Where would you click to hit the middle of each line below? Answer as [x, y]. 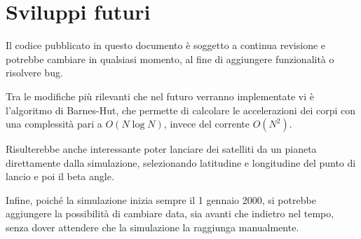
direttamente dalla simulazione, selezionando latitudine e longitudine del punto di [181, 162]
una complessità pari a [54, 124]
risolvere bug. [34, 73]
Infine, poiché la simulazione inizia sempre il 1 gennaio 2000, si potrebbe [161, 199]
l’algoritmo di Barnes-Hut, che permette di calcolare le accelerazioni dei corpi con [181, 110]
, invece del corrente [207, 124]
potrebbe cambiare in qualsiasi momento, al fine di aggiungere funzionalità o [170, 59]
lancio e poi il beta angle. [60, 176]
